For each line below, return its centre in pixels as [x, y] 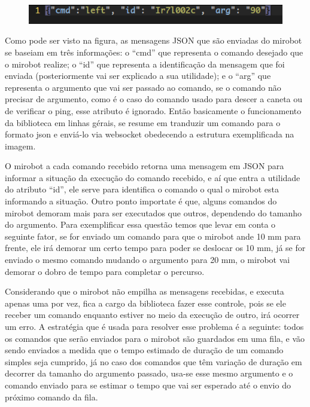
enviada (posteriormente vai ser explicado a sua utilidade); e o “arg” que [138, 76]
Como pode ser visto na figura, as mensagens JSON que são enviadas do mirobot [154, 40]
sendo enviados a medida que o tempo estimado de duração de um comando [144, 350]
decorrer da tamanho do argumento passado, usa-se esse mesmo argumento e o [149, 373]
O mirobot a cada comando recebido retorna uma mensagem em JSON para [145, 166]
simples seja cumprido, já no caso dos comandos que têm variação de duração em [154, 361]
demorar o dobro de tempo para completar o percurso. [105, 271]
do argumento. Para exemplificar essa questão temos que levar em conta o [140, 224]
